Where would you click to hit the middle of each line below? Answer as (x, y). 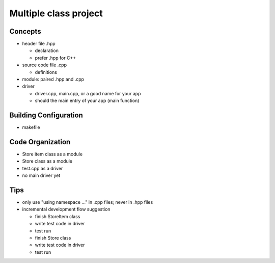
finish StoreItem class (58, 216)
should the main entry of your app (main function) (87, 101)
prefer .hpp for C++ (56, 58)
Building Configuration (46, 115)
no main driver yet (41, 175)
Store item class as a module (52, 154)
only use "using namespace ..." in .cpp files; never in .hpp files (88, 202)
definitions (46, 72)
